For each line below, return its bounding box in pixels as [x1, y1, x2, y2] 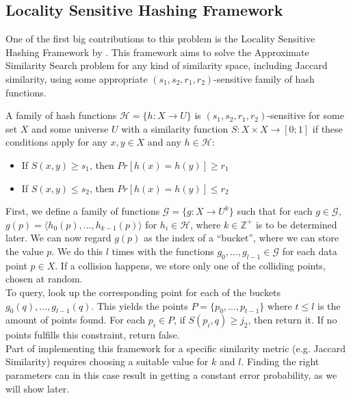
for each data [282, 243, 337, 258]
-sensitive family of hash [213, 71, 315, 85]
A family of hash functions [5, 108, 117, 122]
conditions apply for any [5, 135, 107, 149]
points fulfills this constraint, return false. [5, 328, 180, 342]
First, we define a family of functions [5, 204, 160, 218]
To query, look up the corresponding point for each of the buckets [5, 284, 281, 299]
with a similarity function [121, 121, 229, 135]
